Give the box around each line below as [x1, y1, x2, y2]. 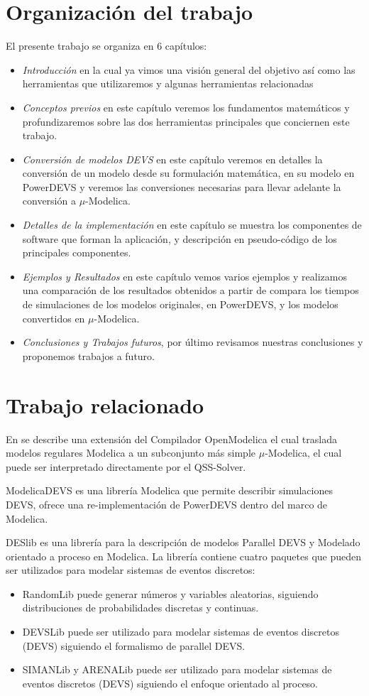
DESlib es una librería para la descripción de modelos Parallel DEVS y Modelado [6, 535, 360, 550]
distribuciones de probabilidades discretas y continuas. [22, 600, 259, 615]
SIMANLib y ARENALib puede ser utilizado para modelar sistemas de [22, 662, 332, 677]
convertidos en [22, 310, 85, 325]
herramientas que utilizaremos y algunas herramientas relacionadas [22, 76, 314, 91]
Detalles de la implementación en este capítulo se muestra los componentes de [22, 217, 362, 232]
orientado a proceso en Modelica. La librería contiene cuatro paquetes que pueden [6, 548, 362, 563]
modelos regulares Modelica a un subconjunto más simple [6, 445, 256, 460]
